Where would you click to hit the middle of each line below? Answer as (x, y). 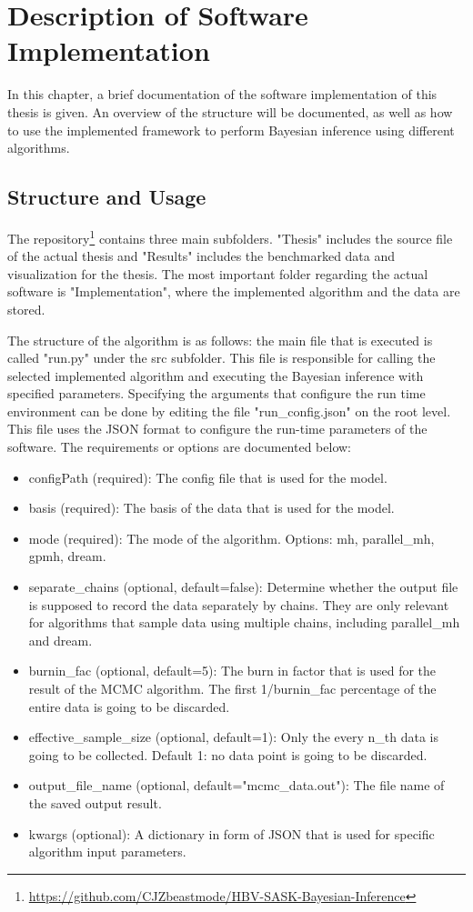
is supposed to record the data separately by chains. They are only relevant (239, 604)
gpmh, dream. (67, 556)
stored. (26, 309)
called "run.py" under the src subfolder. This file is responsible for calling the (221, 358)
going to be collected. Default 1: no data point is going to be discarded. (228, 754)
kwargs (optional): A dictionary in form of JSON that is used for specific (231, 833)
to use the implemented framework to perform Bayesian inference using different (231, 130)
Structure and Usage (107, 197)
